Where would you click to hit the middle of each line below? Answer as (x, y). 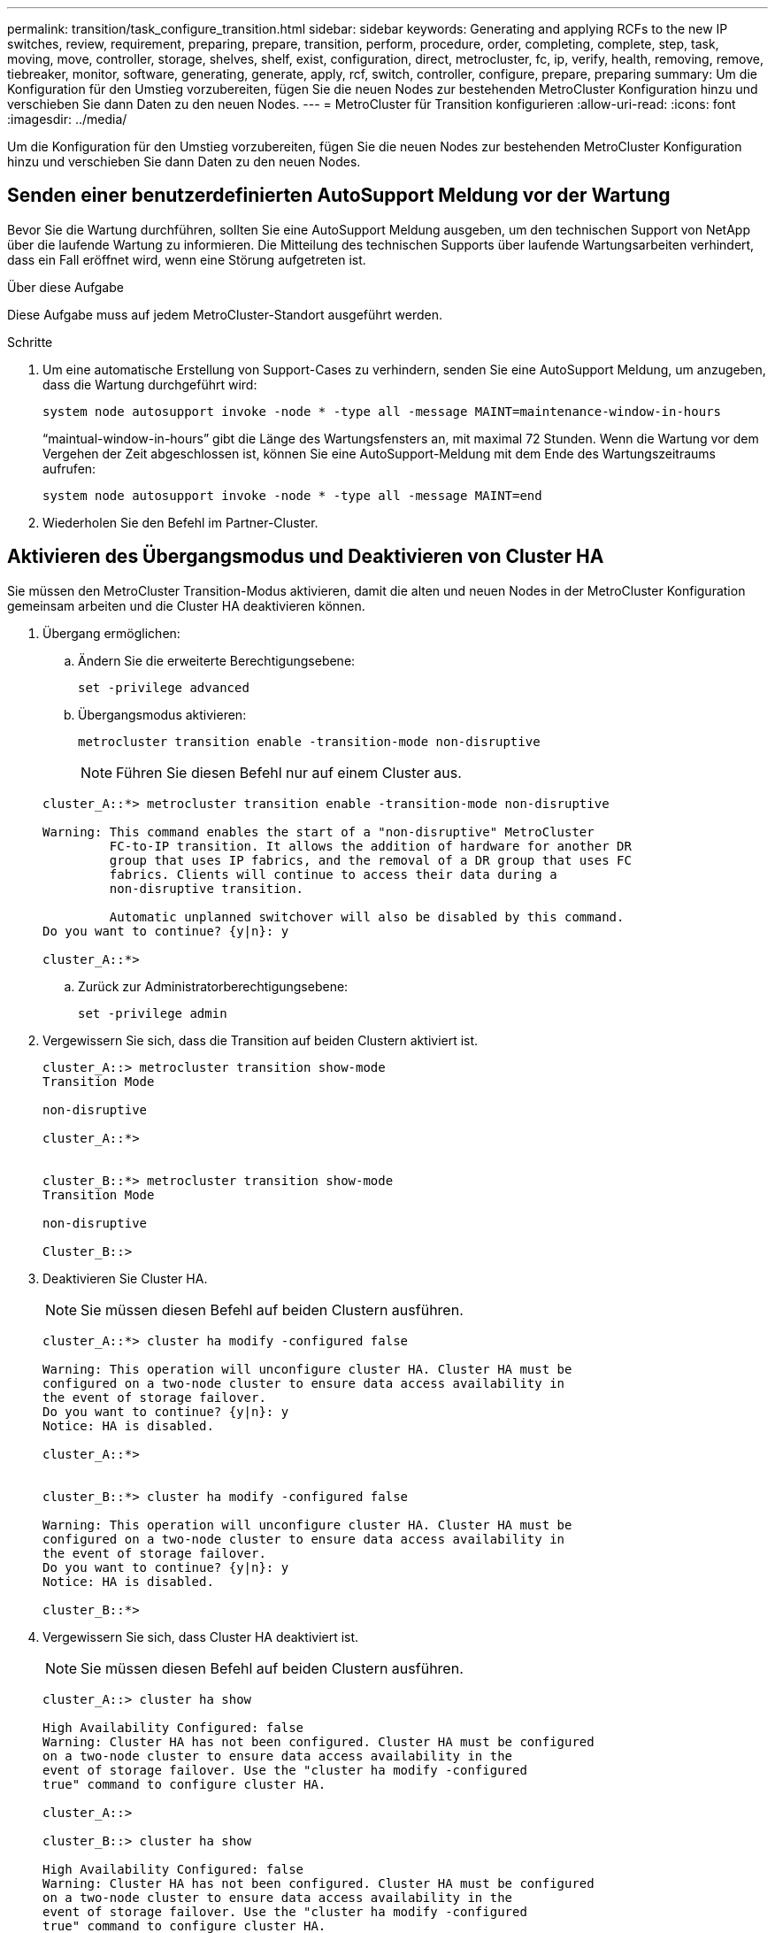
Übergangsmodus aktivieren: (162, 714)
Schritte (30, 342)
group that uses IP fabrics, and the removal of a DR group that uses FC (370, 860)
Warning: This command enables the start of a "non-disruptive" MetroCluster (318, 832)
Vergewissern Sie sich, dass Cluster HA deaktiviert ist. (201, 1637)
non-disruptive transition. (207, 888)
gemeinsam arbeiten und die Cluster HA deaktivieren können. (186, 605)
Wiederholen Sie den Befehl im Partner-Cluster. (180, 522)
